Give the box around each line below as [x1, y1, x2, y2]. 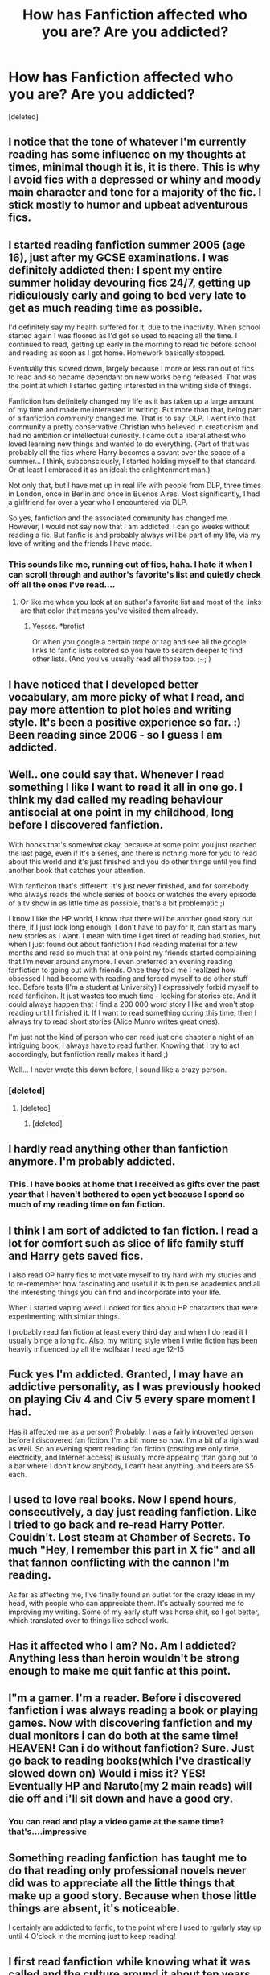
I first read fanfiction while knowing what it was [8, 1955, 251, 1969]
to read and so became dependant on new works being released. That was [8, 372, 257, 382]
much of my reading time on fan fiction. [8, 1199, 166, 1210]
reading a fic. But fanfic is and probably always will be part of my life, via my [8, 530, 261, 540]
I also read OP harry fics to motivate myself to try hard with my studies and [8, 1270, 256, 1280]
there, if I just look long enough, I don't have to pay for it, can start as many [8, 922, 257, 932]
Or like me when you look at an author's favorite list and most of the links [19, 598, 262, 607]
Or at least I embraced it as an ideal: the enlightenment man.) [8, 465, 211, 474]
